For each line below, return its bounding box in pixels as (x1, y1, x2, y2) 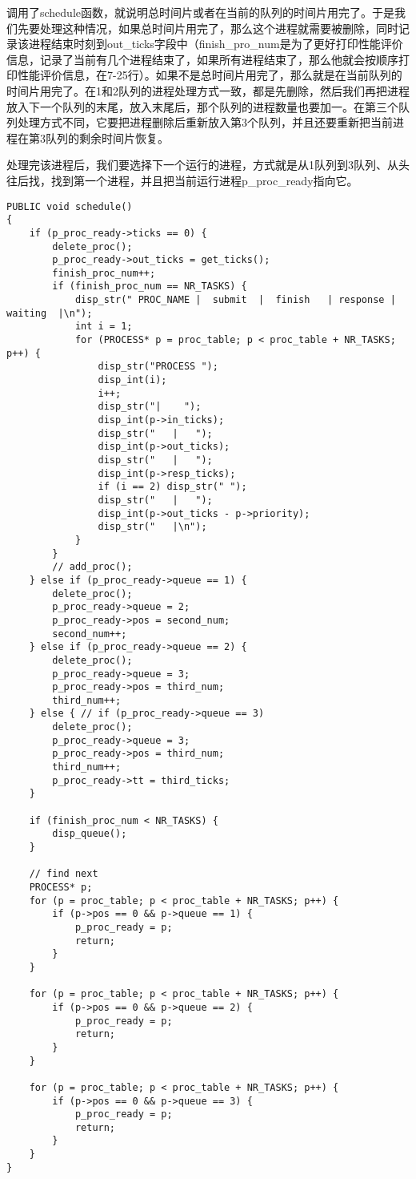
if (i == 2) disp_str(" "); (98, 481, 247, 493)
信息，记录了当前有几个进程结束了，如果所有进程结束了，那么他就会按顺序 (6, 50, 398, 67)
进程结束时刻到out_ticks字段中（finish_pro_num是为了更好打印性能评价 (28, 35, 403, 52)
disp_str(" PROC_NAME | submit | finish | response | (74, 294, 396, 306)
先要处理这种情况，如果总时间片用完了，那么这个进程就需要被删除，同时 (17, 19, 398, 36)
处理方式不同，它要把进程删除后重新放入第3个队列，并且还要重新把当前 (17, 114, 393, 131)
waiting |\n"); (6, 307, 93, 319)
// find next (29, 868, 98, 880)
